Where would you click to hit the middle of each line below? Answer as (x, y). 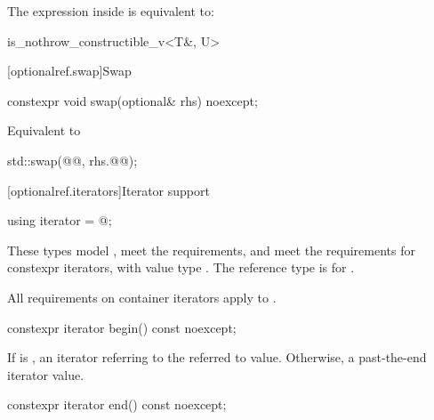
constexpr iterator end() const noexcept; (117, 404)
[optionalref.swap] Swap (69, 71)
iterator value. (46, 374)
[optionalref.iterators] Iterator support (108, 190)
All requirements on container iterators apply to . (142, 297)
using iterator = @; (60, 220)
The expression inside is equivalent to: (111, 11)
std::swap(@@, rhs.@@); (72, 160)
